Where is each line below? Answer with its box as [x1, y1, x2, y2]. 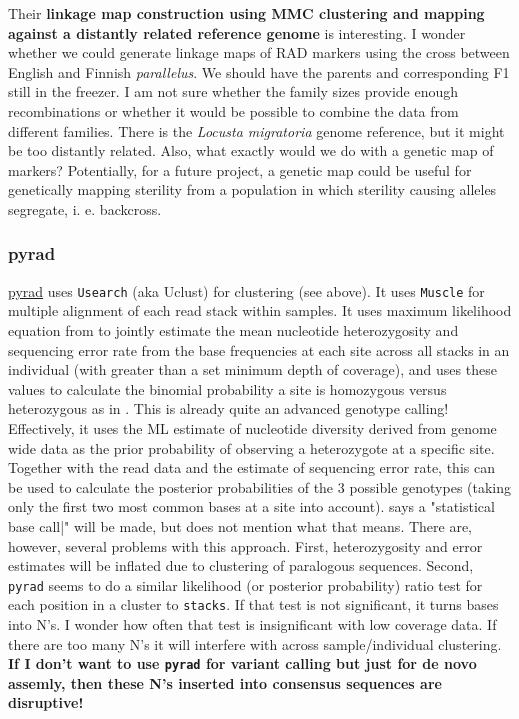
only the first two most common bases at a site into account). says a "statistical [8, 496, 495, 517]
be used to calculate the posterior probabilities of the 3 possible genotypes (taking [8, 476, 512, 497]
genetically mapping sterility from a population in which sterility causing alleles [8, 179, 497, 200]
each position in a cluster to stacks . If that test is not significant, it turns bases [8, 594, 499, 615]
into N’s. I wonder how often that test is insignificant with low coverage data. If [8, 614, 497, 635]
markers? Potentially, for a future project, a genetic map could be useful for [8, 159, 472, 180]
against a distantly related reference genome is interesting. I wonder [8, 22, 466, 43]
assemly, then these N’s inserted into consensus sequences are [8, 672, 442, 693]
